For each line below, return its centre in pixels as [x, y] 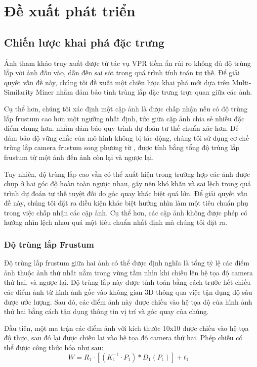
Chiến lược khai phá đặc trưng [84, 42]
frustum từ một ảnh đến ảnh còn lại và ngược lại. [79, 157]
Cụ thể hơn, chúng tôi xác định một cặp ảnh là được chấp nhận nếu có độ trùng [126, 108]
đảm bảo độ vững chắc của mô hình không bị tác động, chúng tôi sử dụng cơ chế [127, 137]
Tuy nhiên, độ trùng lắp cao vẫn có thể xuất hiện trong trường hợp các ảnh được [127, 174]
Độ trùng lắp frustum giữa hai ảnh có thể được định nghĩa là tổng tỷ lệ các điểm [127, 263]
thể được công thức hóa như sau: [54, 347]
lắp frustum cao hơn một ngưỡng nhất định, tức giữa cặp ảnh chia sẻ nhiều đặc [124, 118]
